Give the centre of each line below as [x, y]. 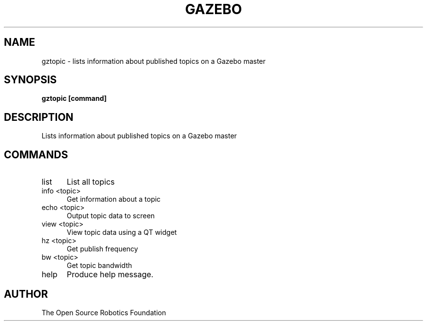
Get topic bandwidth [99, 266]
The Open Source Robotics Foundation [104, 312]
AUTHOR [26, 294]
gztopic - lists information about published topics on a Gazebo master [154, 61]
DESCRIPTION [39, 117]
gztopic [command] [74, 98]
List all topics [91, 182]
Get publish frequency [103, 249]
